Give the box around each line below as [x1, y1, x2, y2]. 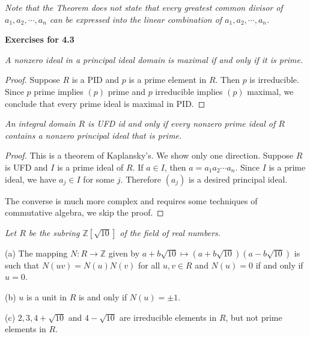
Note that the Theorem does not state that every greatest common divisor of [5, 1, 283, 13]
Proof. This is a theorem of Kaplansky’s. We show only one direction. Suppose [5, 149, 293, 162]
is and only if [78, 290, 127, 303]
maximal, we [247, 85, 294, 97]
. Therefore [120, 172, 161, 185]
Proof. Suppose [5, 73, 60, 86]
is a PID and [71, 73, 120, 86]
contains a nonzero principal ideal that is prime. [5, 129, 182, 141]
